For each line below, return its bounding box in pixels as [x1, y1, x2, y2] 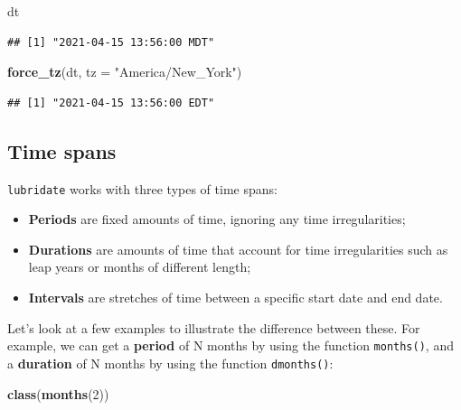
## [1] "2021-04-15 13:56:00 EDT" [7, 96, 215, 109]
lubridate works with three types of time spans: [7, 179, 278, 198]
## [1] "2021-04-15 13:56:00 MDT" [7, 35, 215, 49]
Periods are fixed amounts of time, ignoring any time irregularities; [28, 210, 406, 228]
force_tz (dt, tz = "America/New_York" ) [7, 62, 242, 81]
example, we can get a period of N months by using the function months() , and [7, 336, 454, 355]
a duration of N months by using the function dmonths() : [7, 353, 334, 372]
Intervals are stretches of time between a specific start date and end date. [28, 288, 443, 307]
